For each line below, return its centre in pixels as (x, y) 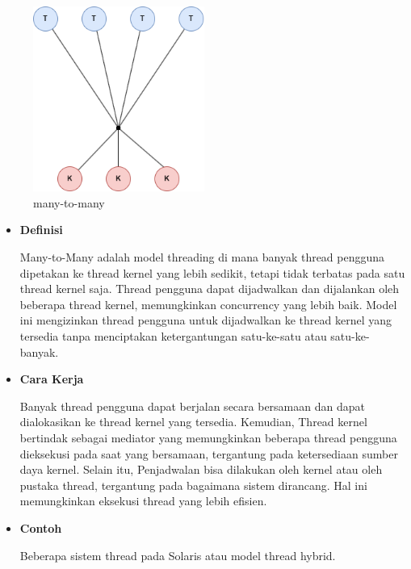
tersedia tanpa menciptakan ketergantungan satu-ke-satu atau (173, 336)
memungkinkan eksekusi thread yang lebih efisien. (143, 501)
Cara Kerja (52, 379)
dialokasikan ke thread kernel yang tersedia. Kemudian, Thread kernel (193, 422)
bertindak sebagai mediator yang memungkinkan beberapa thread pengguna (208, 437)
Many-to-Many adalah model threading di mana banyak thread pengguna (202, 257)
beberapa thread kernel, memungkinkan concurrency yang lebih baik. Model (208, 304)
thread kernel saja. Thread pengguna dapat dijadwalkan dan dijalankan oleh (210, 289)
